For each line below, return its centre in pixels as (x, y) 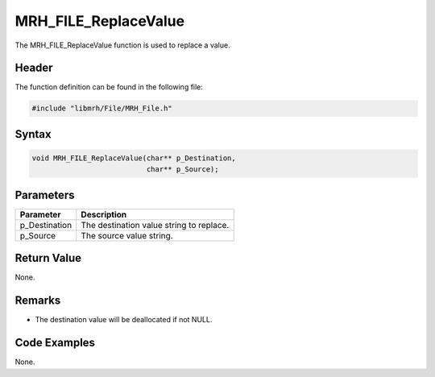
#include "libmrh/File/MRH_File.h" (102, 108)
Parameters (45, 195)
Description (104, 214)
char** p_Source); (182, 170)
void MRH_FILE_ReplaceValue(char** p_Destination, (134, 158)
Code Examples (55, 343)
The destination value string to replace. (155, 225)
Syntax (33, 134)
